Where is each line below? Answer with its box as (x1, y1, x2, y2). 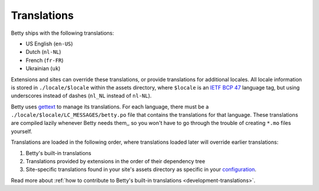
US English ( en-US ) (25, 40, 73, 47)
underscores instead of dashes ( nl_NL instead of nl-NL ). (11, 92, 152, 100)
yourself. (11, 127, 32, 135)
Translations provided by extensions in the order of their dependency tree (25, 158, 206, 165)
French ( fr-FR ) (25, 57, 64, 64)
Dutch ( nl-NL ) (25, 48, 61, 55)
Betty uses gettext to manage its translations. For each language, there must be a (11, 103, 209, 110)
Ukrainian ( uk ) (25, 65, 61, 72)
